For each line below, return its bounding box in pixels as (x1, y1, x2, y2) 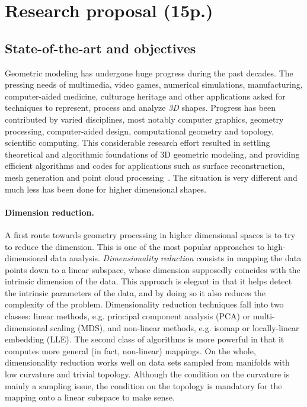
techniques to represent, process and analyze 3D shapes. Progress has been (5, 101, 276, 114)
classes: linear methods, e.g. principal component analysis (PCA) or (5, 310, 251, 322)
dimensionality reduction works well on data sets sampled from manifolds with (5, 356, 290, 368)
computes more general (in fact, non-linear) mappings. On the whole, (5, 344, 256, 357)
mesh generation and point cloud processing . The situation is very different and (5, 171, 298, 183)
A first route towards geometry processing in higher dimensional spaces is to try (5, 228, 296, 241)
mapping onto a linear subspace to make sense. (5, 391, 175, 403)
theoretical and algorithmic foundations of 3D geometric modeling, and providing (5, 148, 300, 160)
